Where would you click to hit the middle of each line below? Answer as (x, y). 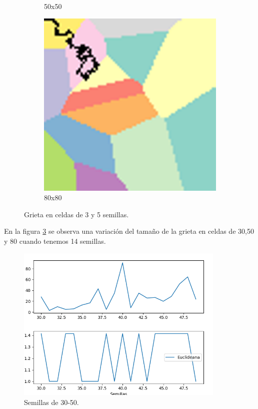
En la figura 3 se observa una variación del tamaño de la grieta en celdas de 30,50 (129, 231)
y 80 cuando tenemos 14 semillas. (55, 241)
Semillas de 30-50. (51, 402)
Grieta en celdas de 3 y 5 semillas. (76, 214)
